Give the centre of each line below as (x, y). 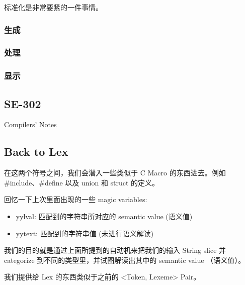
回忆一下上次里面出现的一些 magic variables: (76, 199)
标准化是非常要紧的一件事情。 (53, 7)
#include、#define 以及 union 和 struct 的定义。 (82, 182)
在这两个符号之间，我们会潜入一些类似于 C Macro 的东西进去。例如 (115, 173)
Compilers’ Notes (30, 124)
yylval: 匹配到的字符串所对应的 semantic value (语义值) (104, 216)
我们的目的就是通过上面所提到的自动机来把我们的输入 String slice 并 (115, 250)
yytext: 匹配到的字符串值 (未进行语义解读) (85, 233)
